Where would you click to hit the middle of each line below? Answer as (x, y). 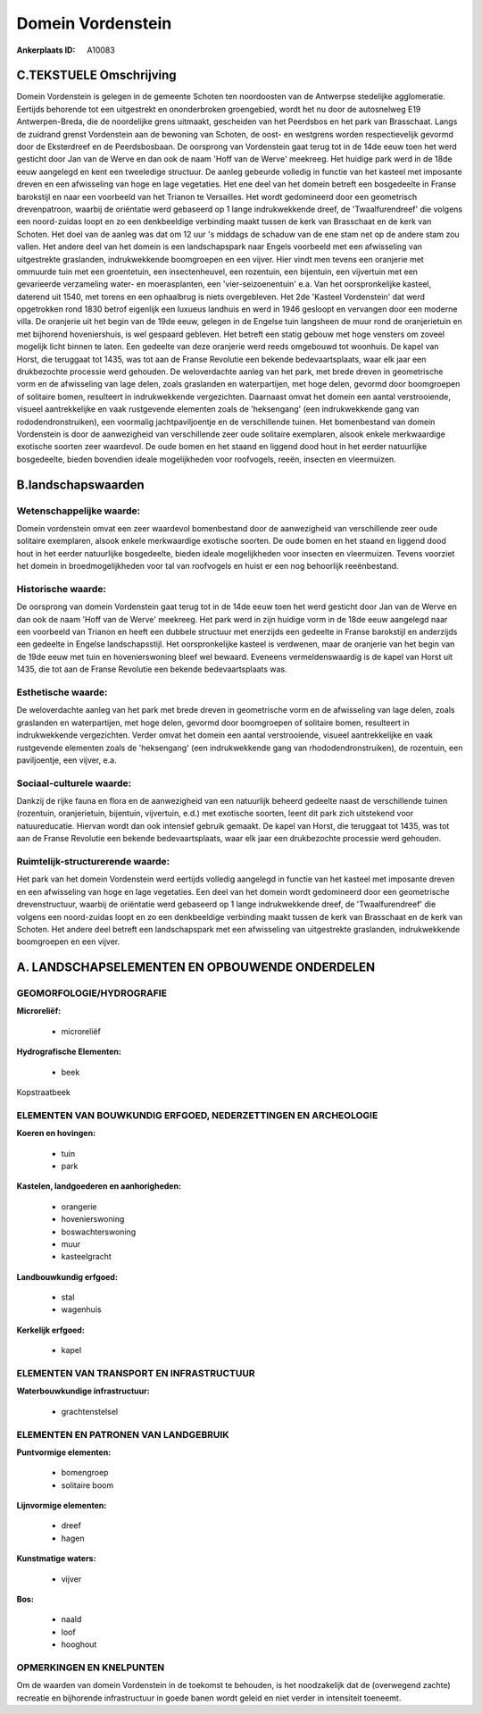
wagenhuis (81, 1309)
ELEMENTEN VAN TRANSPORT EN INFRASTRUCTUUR (136, 1374)
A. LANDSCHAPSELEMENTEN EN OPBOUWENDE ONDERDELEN (196, 968)
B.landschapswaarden (80, 485)
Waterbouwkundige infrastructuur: (83, 1391)
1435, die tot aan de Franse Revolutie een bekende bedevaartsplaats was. (152, 669)
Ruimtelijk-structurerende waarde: (93, 861)
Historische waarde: (62, 589)
